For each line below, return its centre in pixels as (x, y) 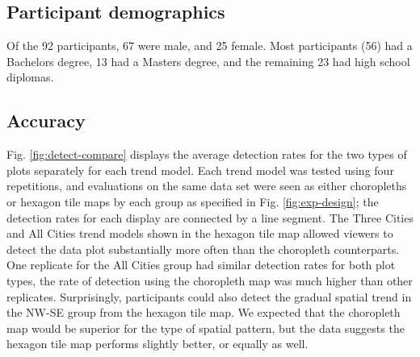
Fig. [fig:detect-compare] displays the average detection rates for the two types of (207, 154)
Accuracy (46, 120)
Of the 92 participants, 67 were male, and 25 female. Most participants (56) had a (210, 46)
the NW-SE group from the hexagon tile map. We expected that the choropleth (204, 312)
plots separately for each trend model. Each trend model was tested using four (200, 170)
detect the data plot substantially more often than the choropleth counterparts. (203, 249)
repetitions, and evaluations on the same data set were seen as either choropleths (207, 186)
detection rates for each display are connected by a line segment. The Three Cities (210, 217)
